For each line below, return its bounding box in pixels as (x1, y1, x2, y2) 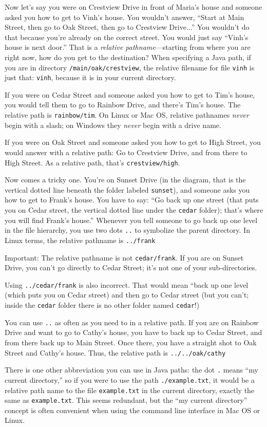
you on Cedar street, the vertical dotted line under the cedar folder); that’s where (5, 205, 263, 215)
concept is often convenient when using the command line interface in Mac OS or (5, 404, 260, 415)
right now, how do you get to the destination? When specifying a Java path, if (5, 51, 251, 62)
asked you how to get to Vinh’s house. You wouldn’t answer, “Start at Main (5, 11, 244, 22)
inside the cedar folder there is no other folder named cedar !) (5, 300, 200, 310)
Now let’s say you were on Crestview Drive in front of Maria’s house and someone (5, 2, 262, 12)
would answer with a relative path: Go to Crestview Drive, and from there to (5, 146, 247, 157)
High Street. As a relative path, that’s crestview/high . (5, 157, 180, 168)
